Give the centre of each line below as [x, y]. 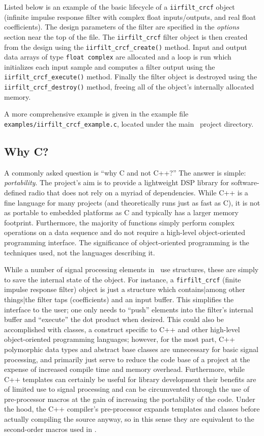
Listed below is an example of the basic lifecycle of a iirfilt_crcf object [120, 7]
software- [245, 182]
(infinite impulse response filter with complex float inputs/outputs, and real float [130, 17]
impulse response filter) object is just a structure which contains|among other [125, 289]
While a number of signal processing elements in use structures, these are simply [131, 269]
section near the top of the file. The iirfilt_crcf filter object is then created [126, 36]
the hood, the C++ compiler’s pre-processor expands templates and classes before [132, 409]
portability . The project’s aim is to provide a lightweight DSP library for [117, 182]
